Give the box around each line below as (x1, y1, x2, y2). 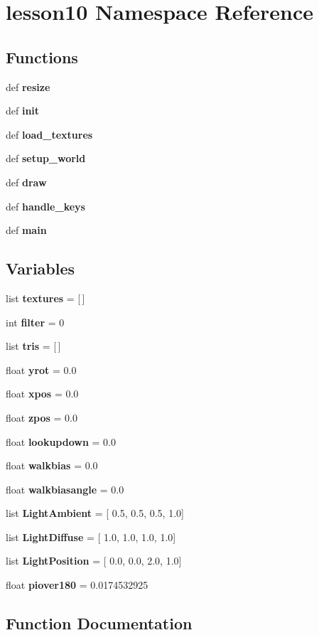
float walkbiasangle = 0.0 (6, 481, 124, 496)
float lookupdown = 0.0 (6, 434, 116, 449)
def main (6, 223, 47, 238)
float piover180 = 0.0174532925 (6, 577, 148, 592)
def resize (6, 79, 50, 94)
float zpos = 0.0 (6, 410, 77, 425)
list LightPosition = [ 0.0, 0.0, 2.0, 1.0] (6, 553, 182, 568)
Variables (6, 257, 75, 279)
